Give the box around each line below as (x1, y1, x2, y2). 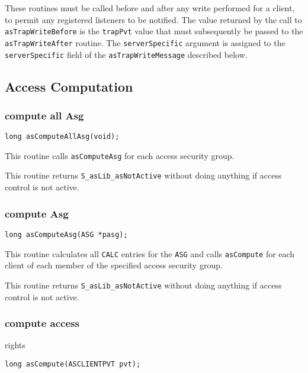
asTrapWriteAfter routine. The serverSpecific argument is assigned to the (5, 36, 285, 48)
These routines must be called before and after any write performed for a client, (5, 2, 295, 14)
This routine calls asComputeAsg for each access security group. (5, 149, 235, 161)
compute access (5, 316, 79, 330)
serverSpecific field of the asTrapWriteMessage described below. (5, 48, 248, 60)
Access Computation (5, 77, 133, 95)
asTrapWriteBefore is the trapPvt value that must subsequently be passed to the (5, 25, 303, 37)
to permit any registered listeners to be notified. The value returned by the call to (5, 13, 302, 25)
